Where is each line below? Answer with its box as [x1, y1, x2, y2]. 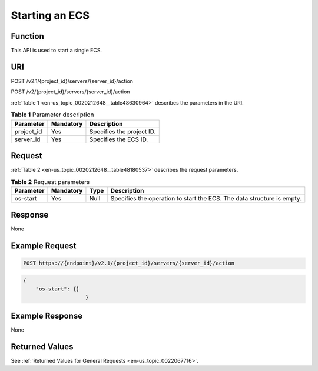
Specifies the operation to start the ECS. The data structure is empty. [110, 194, 302, 202]
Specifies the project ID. [89, 127, 156, 135]
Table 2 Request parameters [11, 178, 90, 186]
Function [11, 31, 44, 41]
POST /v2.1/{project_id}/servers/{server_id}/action [11, 77, 134, 85]
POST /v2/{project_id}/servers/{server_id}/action [11, 88, 130, 95]
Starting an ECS [11, 9, 90, 22]
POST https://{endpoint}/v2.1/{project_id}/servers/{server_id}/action [23, 260, 235, 267]
